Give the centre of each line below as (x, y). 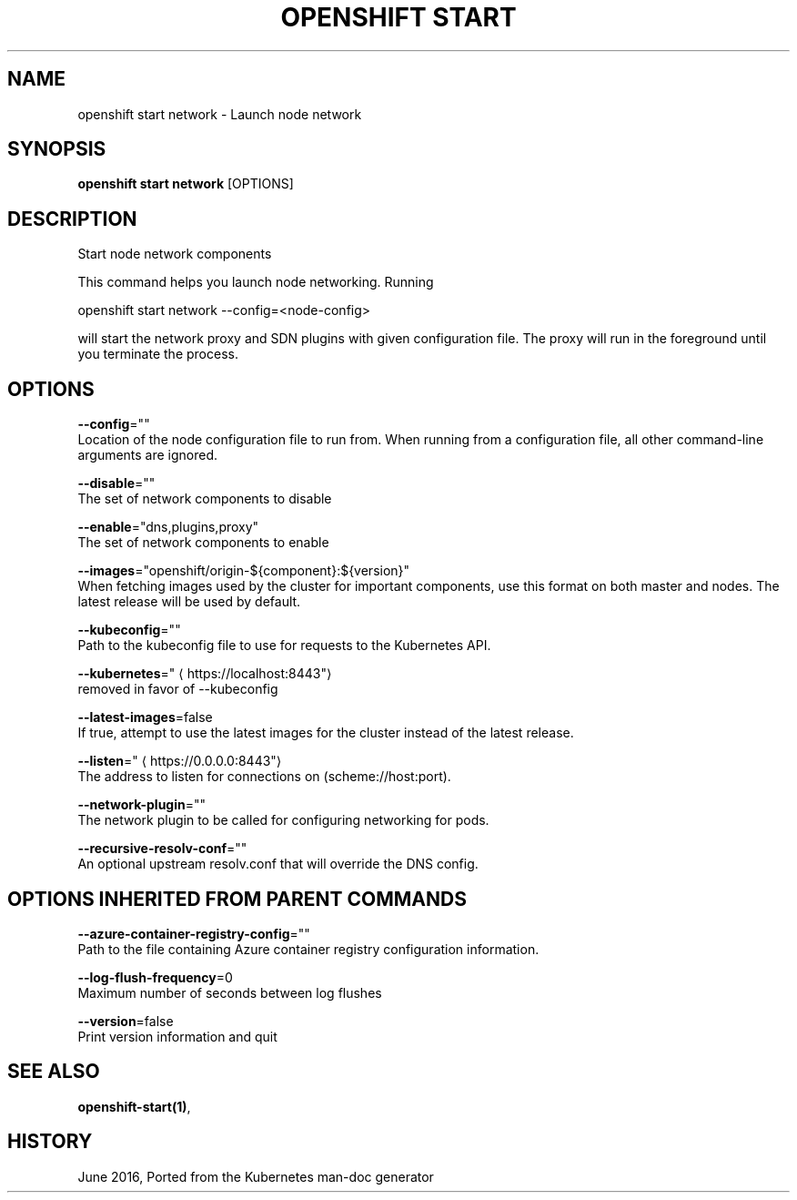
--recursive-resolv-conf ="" (162, 849)
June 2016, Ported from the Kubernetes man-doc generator (256, 1176)
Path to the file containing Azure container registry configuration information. (308, 949)
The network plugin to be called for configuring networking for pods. (283, 820)
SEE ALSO (54, 1072)
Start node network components (175, 254)
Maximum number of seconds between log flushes (230, 992)
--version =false (126, 1021)
